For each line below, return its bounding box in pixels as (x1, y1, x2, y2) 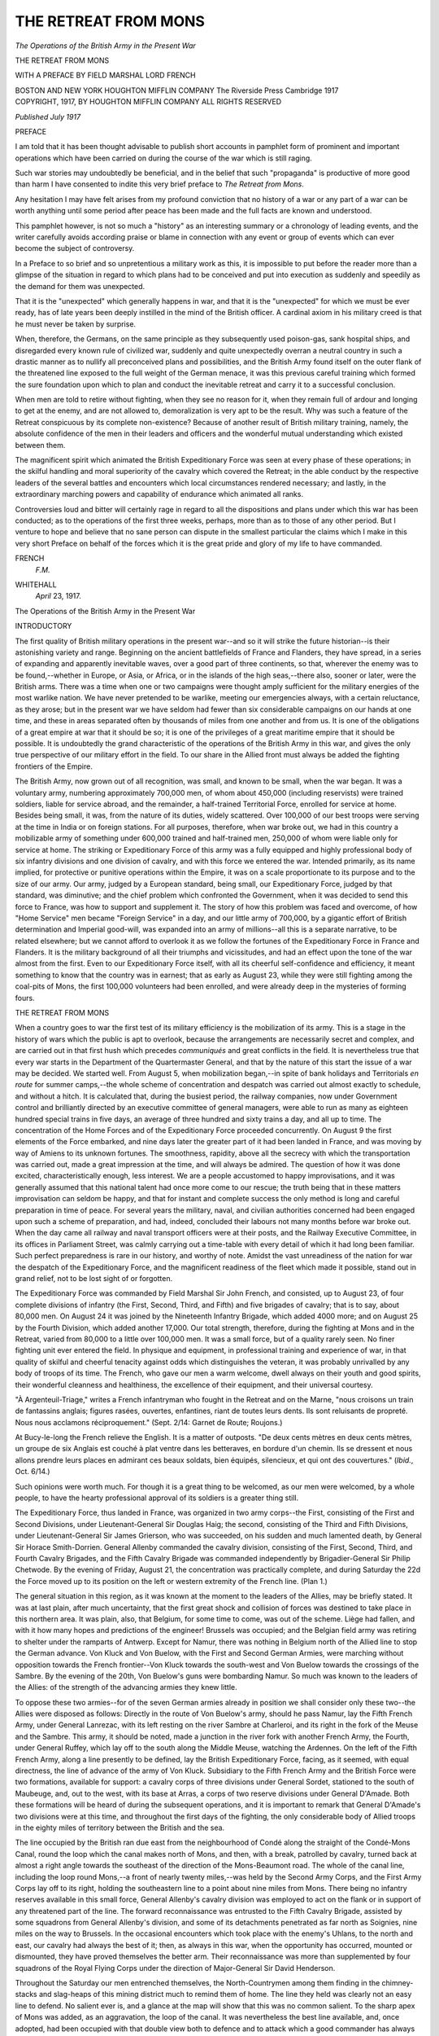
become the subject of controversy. (15, 244, 135, 253)
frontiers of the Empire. (15, 761, 93, 771)
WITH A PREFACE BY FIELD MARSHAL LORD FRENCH (15, 70, 197, 81)
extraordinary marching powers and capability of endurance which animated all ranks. (15, 489, 304, 499)
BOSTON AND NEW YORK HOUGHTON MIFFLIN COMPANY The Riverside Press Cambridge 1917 (15, 86, 339, 95)
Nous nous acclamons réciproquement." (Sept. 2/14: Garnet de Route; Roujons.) (15, 1417, 283, 1427)
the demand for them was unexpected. (15, 281, 146, 291)
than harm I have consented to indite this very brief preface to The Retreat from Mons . (15, 179, 305, 189)
